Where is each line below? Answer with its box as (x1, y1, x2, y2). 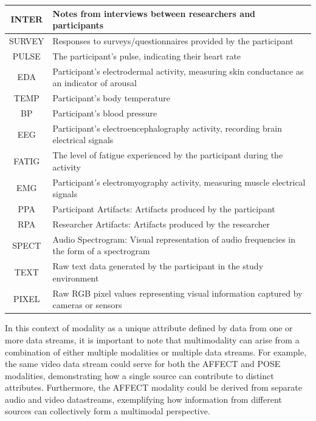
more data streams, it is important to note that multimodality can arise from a (5, 333, 300, 346)
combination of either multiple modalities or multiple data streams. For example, (5, 345, 307, 358)
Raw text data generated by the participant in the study (52, 260, 264, 272)
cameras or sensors (52, 298, 122, 311)
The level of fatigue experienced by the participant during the (52, 149, 283, 161)
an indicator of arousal (52, 76, 137, 89)
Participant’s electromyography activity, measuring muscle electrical (52, 175, 306, 188)
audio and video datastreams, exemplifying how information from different (5, 392, 282, 405)
